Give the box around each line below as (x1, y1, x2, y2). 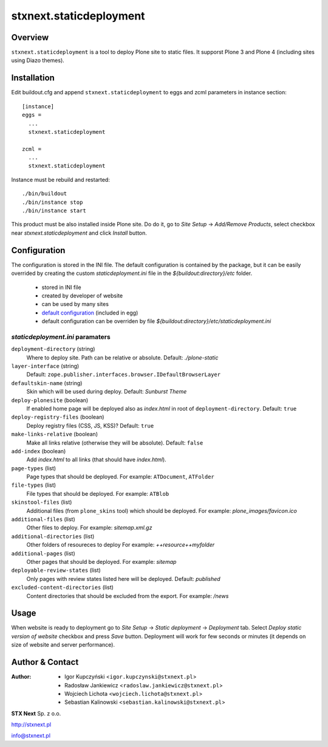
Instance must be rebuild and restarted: (11, 176, 111, 183)
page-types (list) (11, 464, 56, 471)
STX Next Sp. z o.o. (11, 709, 61, 717)
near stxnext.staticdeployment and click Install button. (11, 229, 147, 237)
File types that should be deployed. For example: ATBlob (26, 490, 169, 497)
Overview (11, 32, 49, 43)
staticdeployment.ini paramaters (11, 332, 111, 341)
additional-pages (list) (11, 549, 75, 557)
